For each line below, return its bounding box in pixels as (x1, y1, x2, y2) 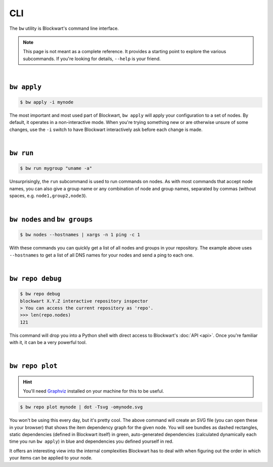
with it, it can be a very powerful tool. (9, 339, 87, 346)
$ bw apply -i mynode (20, 99, 74, 105)
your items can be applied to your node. (9, 455, 93, 461)
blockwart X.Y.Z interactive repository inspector (20, 298, 149, 304)
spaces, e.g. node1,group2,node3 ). (9, 193, 87, 199)
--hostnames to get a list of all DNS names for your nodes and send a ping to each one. (9, 252, 194, 258)
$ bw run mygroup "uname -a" (20, 165, 93, 172)
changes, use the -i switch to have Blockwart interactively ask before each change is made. (9, 126, 203, 133)
